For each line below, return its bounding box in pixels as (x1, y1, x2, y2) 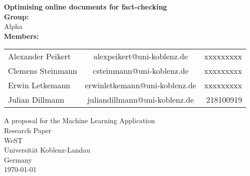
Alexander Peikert (8, 50, 71, 62)
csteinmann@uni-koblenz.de (93, 65, 189, 77)
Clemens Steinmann (8, 65, 77, 77)
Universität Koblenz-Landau (4, 145, 90, 155)
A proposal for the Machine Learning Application (4, 115, 155, 126)
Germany (4, 154, 32, 165)
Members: (4, 30, 39, 41)
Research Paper (4, 125, 52, 135)
